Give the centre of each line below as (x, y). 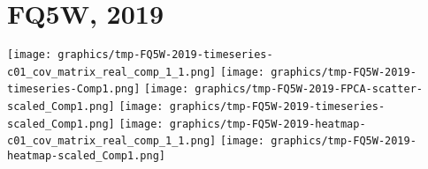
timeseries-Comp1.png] (74, 89)
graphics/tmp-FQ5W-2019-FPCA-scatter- (309, 89)
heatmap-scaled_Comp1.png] (86, 156)
